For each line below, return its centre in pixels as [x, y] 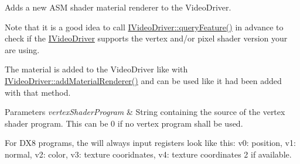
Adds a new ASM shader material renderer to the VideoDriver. [118, 7]
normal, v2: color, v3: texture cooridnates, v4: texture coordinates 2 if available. [148, 154]
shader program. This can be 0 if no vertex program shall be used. [124, 123]
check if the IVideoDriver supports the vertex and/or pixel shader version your [146, 38]
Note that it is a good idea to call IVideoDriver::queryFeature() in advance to [144, 27]
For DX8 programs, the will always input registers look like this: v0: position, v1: [150, 143]
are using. [22, 49]
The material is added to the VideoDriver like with [96, 69]
